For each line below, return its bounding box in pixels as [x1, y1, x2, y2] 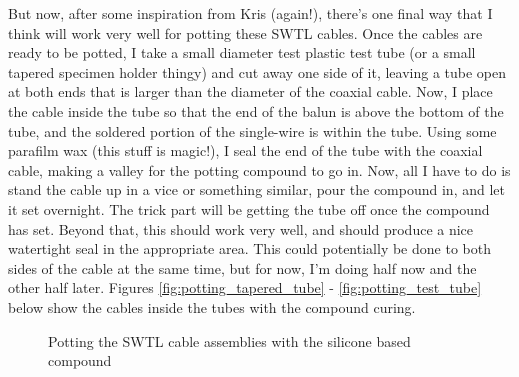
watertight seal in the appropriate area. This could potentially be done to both [8, 238, 491, 259]
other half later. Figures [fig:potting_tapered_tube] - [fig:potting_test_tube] [8, 277, 482, 298]
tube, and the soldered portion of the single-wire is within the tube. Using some [8, 120, 497, 141]
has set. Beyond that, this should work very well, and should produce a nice [8, 218, 474, 239]
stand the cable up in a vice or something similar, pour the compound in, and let [8, 179, 505, 200]
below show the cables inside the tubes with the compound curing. [8, 296, 416, 317]
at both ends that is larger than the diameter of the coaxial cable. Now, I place [8, 81, 493, 102]
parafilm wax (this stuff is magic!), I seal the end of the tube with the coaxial [8, 140, 483, 161]
